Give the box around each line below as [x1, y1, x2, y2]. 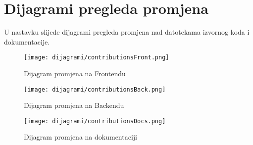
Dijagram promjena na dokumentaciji [24, 132, 137, 142]
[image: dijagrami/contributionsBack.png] [24, 86, 166, 93]
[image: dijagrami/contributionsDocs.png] [24, 117, 166, 125]
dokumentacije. [4, 36, 50, 47]
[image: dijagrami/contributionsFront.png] [24, 54, 169, 61]
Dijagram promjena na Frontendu [24, 68, 126, 78]
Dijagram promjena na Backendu [24, 100, 124, 110]
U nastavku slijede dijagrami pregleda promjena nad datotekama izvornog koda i [4, 27, 250, 37]
